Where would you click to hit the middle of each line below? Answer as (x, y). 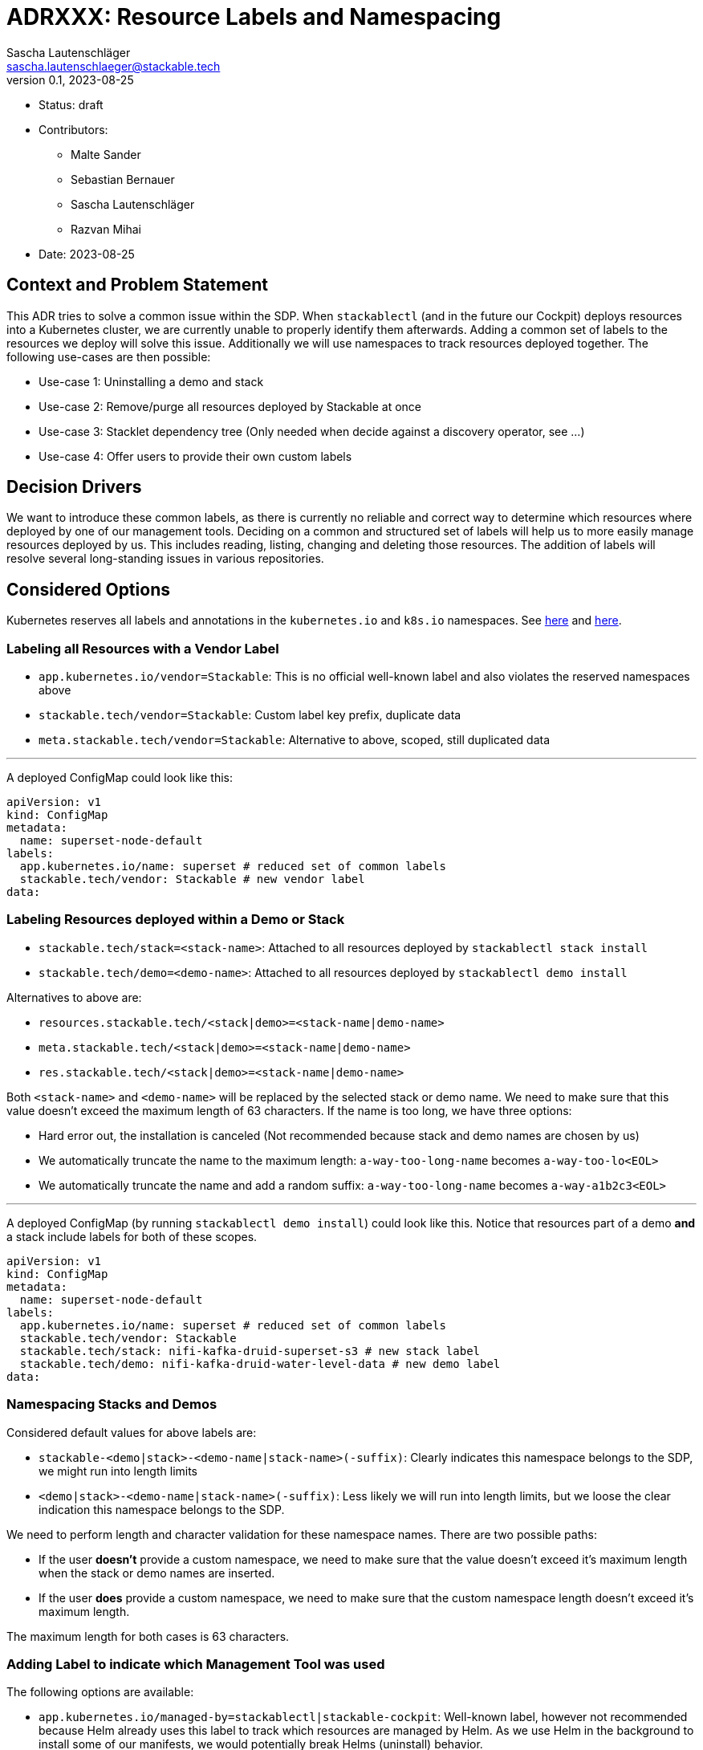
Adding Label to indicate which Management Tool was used (196, 1664)
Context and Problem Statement (137, 285)
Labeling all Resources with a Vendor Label (143, 648)
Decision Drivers (74, 487)
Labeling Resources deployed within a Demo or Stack (176, 920)
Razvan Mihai (106, 229)
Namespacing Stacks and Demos (112, 1404)
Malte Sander (106, 154)
